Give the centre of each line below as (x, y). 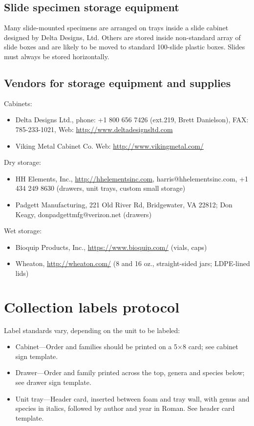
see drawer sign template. (53, 382)
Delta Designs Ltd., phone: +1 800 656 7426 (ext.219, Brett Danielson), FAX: (132, 120)
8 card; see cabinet (210, 347)
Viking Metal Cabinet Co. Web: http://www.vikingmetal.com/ (109, 146)
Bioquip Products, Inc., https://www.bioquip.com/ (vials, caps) (111, 247)
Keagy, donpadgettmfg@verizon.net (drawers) (84, 214)
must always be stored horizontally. (57, 56)
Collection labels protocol (92, 306)
